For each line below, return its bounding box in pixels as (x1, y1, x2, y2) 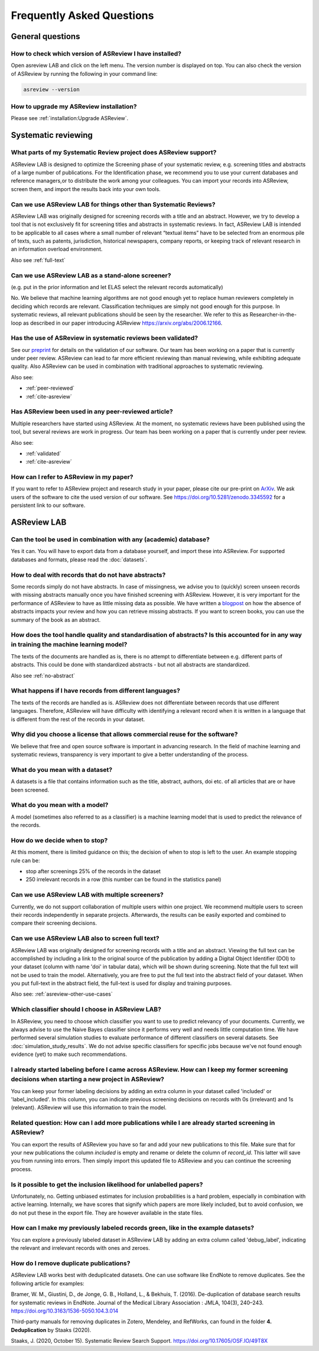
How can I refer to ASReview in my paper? (11, 473, 134, 481)
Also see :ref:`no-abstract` (11, 672, 76, 679)
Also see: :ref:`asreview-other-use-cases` (11, 991, 113, 998)
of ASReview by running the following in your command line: (11, 70, 158, 77)
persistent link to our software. (11, 502, 86, 509)
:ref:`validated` (25, 450, 61, 457)
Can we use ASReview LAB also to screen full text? (11, 935, 159, 943)
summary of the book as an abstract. (11, 616, 101, 623)
